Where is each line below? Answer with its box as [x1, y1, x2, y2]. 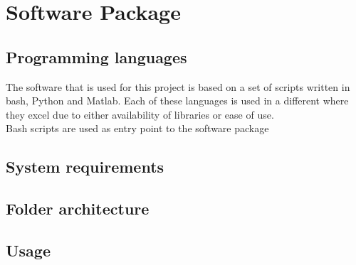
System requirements [6, 156, 164, 178]
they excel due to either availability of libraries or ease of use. [6, 107, 274, 121]
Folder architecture [6, 198, 150, 220]
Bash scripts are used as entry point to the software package [6, 121, 269, 136]
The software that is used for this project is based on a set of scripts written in [6, 79, 350, 94]
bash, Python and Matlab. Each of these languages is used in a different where [6, 93, 349, 108]
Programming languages [6, 45, 187, 67]
